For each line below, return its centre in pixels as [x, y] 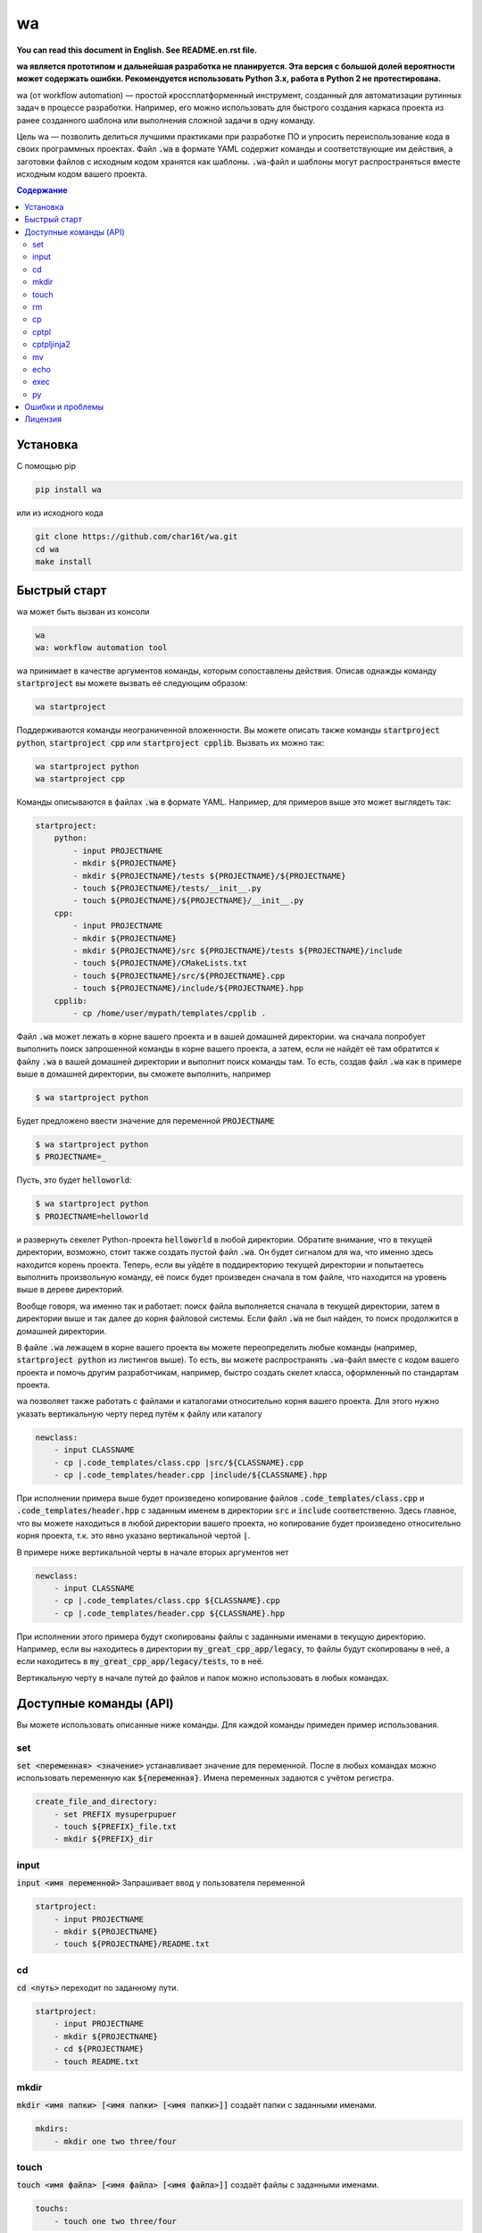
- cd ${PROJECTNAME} [99, 2049]
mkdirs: [52, 2129]
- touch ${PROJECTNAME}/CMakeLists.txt [160, 963]
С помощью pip [46, 466]
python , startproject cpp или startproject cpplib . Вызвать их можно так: [170, 742]
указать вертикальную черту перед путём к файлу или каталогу [139, 1413]
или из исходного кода [60, 513]
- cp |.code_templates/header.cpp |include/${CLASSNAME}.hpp [191, 1475]
